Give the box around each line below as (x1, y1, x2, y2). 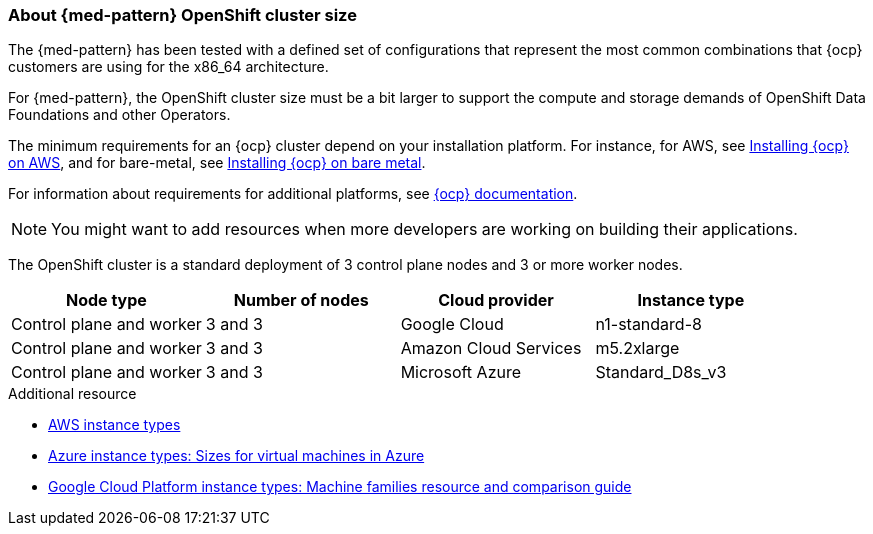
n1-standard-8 (595, 314, 702, 335)
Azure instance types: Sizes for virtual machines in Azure (48, 447, 425, 465)
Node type (65, 290, 147, 311)
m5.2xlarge (595, 338, 680, 359)
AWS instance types (48, 416, 181, 434)
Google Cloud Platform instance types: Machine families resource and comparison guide (48, 478, 632, 496)
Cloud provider (438, 290, 554, 311)
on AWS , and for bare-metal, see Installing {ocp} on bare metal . (8, 154, 426, 172)
